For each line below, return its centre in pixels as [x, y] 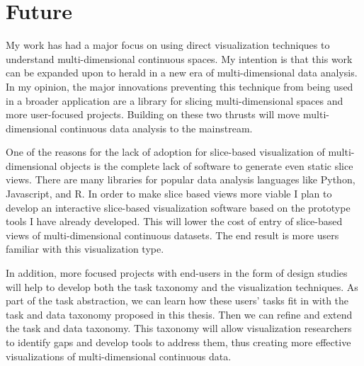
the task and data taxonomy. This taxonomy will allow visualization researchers [179, 328]
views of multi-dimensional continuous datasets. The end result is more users [172, 235]
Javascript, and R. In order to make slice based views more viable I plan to [169, 194]
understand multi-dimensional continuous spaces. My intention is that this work [179, 58]
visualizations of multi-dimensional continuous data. [119, 356]
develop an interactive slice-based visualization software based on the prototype [178, 207]
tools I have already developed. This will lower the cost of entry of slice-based [174, 221]
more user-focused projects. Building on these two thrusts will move [153, 114]
